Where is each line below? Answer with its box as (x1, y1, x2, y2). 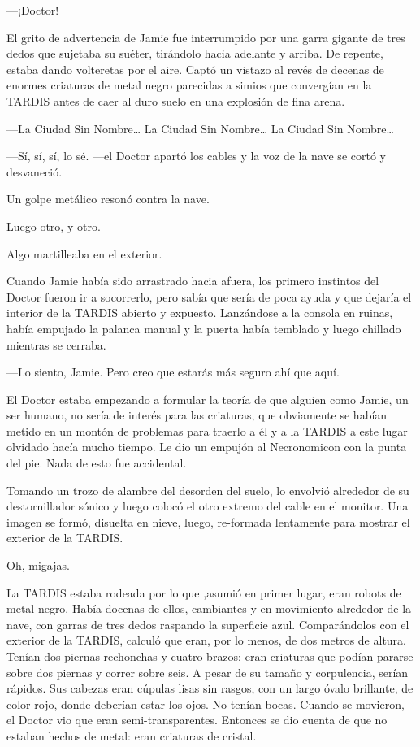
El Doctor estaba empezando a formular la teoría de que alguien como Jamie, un (6, 390, 409, 407)
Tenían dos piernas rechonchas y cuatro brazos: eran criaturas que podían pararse (6, 648, 414, 664)
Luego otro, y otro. (6, 217, 101, 234)
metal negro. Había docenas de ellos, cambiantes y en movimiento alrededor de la (6, 600, 412, 617)
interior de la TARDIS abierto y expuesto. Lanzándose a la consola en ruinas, (6, 304, 393, 321)
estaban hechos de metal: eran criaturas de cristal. (6, 727, 257, 744)
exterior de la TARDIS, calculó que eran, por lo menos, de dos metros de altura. (6, 632, 406, 649)
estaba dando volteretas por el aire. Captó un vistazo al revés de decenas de (6, 60, 384, 77)
